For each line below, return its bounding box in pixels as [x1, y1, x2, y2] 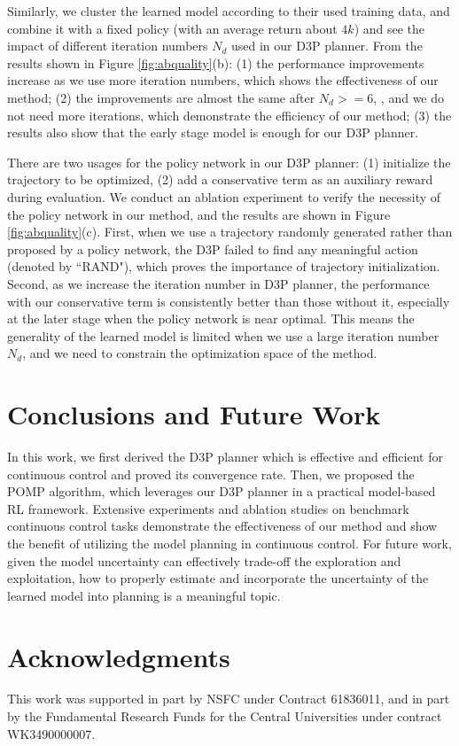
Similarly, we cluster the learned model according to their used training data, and [7, 2, 450, 19]
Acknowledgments [7, 638, 230, 674]
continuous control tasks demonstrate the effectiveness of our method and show [7, 517, 438, 535]
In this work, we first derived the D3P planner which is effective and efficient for [7, 447, 443, 465]
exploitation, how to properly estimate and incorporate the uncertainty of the [7, 569, 429, 587]
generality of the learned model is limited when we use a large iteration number [7, 326, 440, 345]
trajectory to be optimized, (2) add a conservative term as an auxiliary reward [7, 170, 433, 189]
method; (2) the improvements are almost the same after [7, 88, 315, 106]
